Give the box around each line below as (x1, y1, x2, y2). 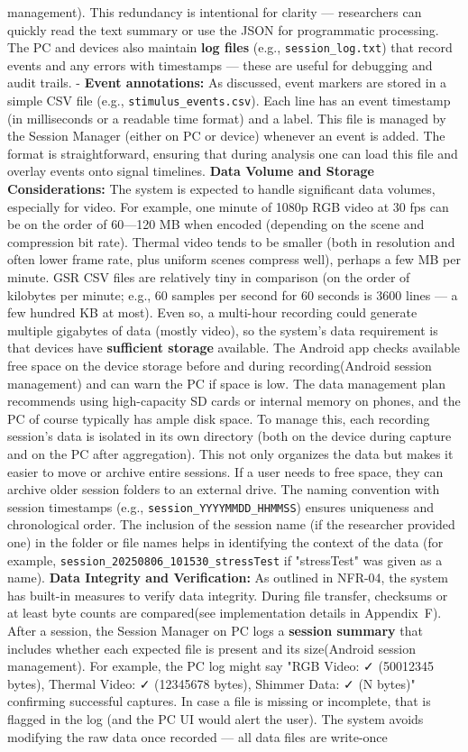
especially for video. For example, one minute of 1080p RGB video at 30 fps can (7, 197, 449, 216)
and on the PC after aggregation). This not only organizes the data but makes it (7, 444, 454, 463)
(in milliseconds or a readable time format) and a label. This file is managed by (7, 108, 446, 127)
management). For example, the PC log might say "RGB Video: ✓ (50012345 (7, 656, 434, 675)
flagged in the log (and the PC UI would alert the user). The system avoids (7, 710, 424, 728)
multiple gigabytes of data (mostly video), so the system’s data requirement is (7, 320, 438, 339)
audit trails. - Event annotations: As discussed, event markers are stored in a (7, 73, 447, 92)
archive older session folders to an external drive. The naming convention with (7, 480, 440, 499)
